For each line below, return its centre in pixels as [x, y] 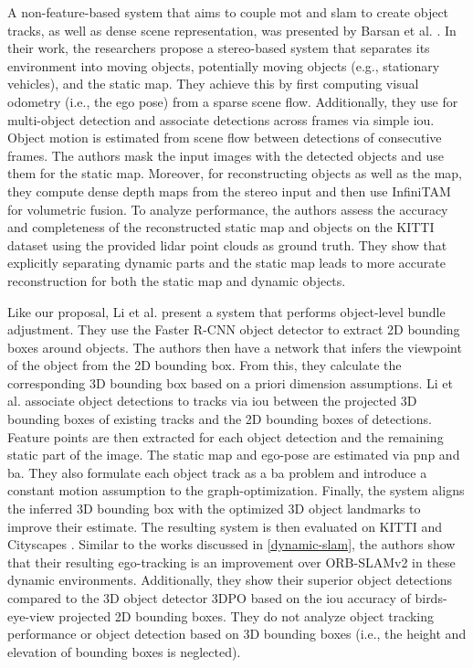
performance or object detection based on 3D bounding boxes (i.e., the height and [237, 634]
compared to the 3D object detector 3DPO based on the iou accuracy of [209, 598]
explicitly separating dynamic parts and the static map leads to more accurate [226, 263]
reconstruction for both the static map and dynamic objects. [177, 280]
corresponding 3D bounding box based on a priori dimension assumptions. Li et [230, 382]
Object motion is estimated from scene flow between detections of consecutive [225, 138]
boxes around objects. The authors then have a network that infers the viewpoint [235, 347]
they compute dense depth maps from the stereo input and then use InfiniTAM [229, 191]
